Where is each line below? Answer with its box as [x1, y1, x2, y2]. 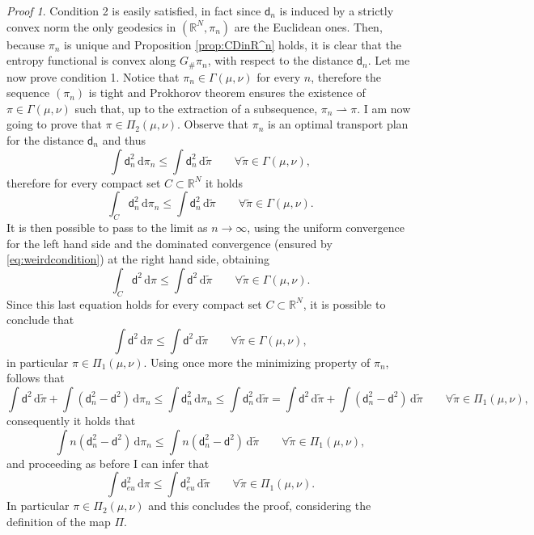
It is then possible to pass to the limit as [6, 219, 208, 235]
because [6, 36, 45, 53]
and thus [102, 132, 146, 149]
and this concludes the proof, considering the [148, 497, 371, 514]
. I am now [357, 99, 411, 116]
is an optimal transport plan [268, 116, 409, 133]
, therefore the [311, 68, 381, 85]
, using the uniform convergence [247, 219, 405, 235]
